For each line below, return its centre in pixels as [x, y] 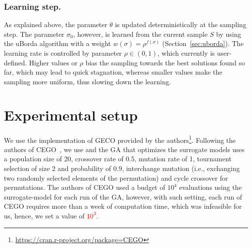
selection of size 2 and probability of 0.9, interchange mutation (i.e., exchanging [122, 168]
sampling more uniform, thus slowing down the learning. [87, 81]
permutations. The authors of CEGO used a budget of [85, 187]
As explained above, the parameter [56, 24]
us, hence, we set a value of [44, 215]
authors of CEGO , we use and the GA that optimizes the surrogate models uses [124, 149]
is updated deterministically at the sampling [181, 24]
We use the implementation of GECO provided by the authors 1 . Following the [120, 139]
